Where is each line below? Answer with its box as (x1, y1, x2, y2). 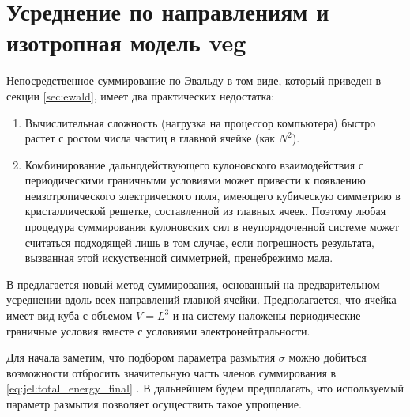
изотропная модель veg (6, 26, 246, 59)
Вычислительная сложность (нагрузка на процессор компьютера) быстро (24, 114, 376, 131)
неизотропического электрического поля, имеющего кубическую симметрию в (24, 187, 401, 203)
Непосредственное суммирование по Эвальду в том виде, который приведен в (6, 72, 382, 89)
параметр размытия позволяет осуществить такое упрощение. (6, 396, 302, 411)
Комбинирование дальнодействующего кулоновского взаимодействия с (24, 156, 364, 172)
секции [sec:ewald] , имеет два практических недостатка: (6, 87, 275, 104)
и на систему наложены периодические (172, 307, 361, 324)
